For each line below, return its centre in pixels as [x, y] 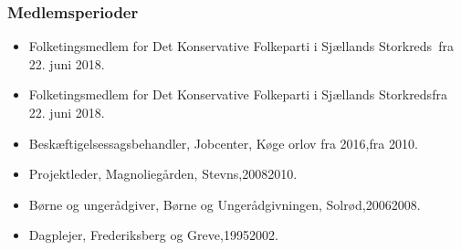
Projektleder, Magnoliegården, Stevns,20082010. [163, 174]
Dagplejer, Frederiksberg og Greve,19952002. [153, 235]
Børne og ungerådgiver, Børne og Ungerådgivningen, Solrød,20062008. [225, 204]
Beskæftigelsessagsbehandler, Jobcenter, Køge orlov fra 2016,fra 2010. [223, 143]
